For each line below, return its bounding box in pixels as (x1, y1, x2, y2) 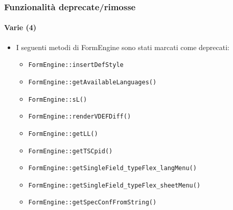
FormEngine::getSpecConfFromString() (28, 199, 157, 206)
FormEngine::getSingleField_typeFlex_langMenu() (28, 165, 197, 172)
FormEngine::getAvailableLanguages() (28, 78, 157, 86)
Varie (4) (4, 22, 37, 33)
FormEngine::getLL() (28, 130, 98, 137)
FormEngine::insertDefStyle (28, 61, 124, 69)
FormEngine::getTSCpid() (28, 147, 113, 155)
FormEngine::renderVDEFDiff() (28, 113, 131, 121)
